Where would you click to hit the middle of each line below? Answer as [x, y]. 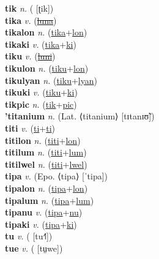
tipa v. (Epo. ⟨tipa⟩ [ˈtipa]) [57, 176]
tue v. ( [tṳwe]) [34, 248]
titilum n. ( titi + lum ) [46, 152]
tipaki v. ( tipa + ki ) [41, 224]
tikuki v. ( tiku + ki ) [41, 92]
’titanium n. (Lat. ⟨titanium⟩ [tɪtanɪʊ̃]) [80, 116]
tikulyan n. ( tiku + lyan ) [51, 80]
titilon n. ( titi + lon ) [43, 140]
